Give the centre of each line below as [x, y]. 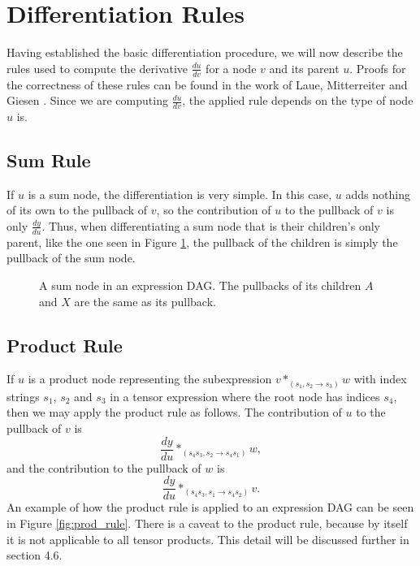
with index [380, 379]
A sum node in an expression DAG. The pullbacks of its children [200, 285]
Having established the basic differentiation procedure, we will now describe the [205, 52]
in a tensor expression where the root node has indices [245, 396]
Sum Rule [49, 160]
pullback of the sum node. [71, 258]
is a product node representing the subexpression [150, 379]
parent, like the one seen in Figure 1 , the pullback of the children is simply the [202, 242]
